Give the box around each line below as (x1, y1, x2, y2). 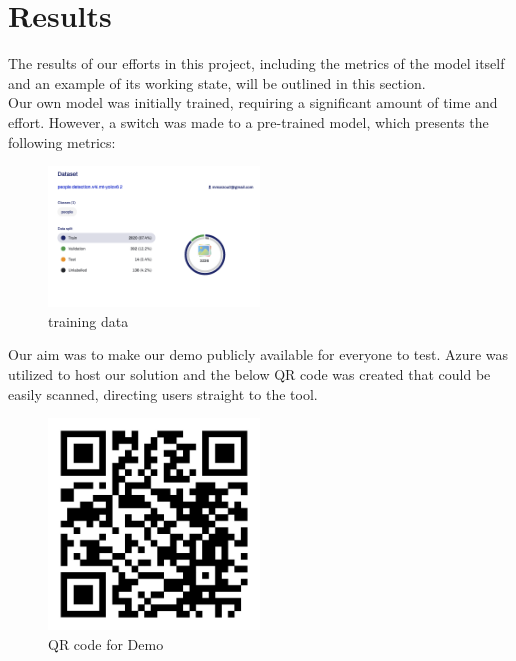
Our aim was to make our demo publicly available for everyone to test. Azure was (8, 344, 509, 365)
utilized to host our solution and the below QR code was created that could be (8, 363, 491, 384)
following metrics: (8, 131, 116, 152)
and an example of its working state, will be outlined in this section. (8, 72, 426, 93)
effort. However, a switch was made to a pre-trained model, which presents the (8, 111, 489, 132)
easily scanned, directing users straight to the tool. (8, 383, 318, 404)
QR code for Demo (48, 633, 164, 654)
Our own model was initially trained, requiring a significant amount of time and (8, 92, 498, 113)
